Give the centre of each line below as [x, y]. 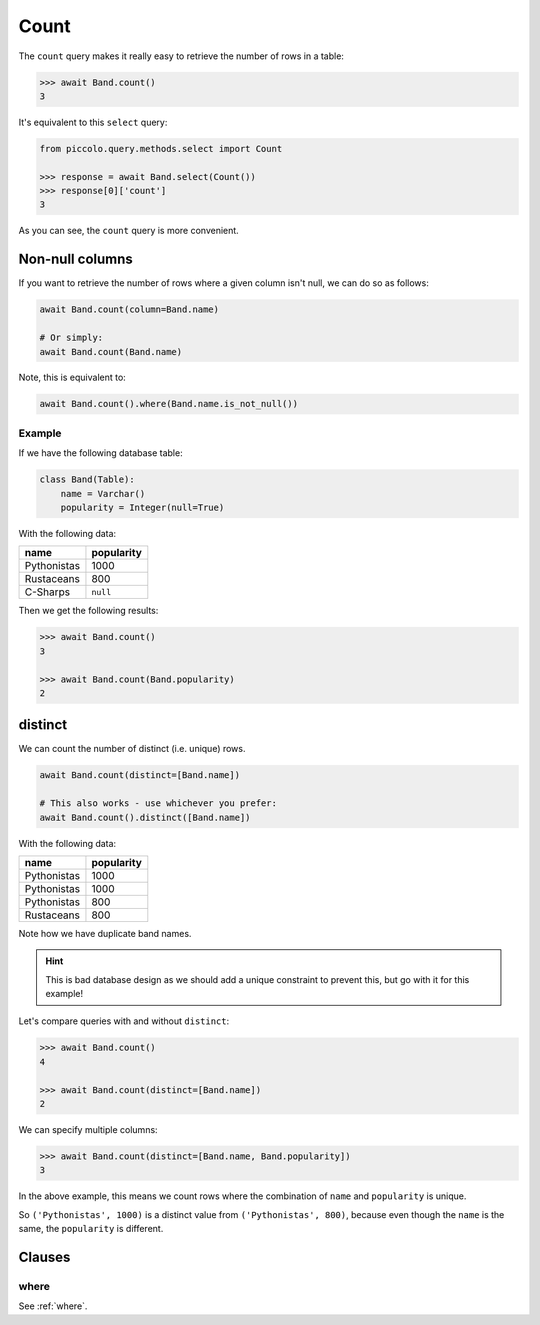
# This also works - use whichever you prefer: [158, 803]
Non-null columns [76, 259]
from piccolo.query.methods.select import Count [161, 148]
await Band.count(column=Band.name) [129, 309]
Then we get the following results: [88, 611]
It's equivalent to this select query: [93, 122]
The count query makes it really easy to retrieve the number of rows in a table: [181, 56]
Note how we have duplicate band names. [105, 933]
